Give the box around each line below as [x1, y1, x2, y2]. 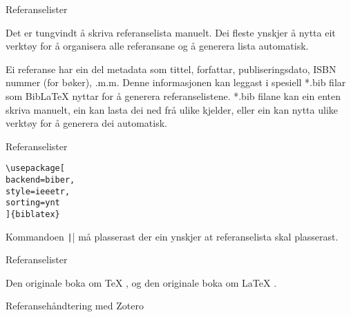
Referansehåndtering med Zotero [6, 298, 144, 313]
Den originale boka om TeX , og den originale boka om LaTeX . [6, 275, 277, 289]
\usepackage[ [6, 163, 65, 174]
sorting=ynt [6, 198, 60, 208]
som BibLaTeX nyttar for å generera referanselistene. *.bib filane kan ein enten [6, 88, 341, 103]
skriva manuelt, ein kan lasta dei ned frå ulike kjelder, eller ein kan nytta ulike [6, 102, 338, 116]
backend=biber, [6, 175, 75, 185]
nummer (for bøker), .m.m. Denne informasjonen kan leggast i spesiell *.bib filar [6, 75, 346, 90]
